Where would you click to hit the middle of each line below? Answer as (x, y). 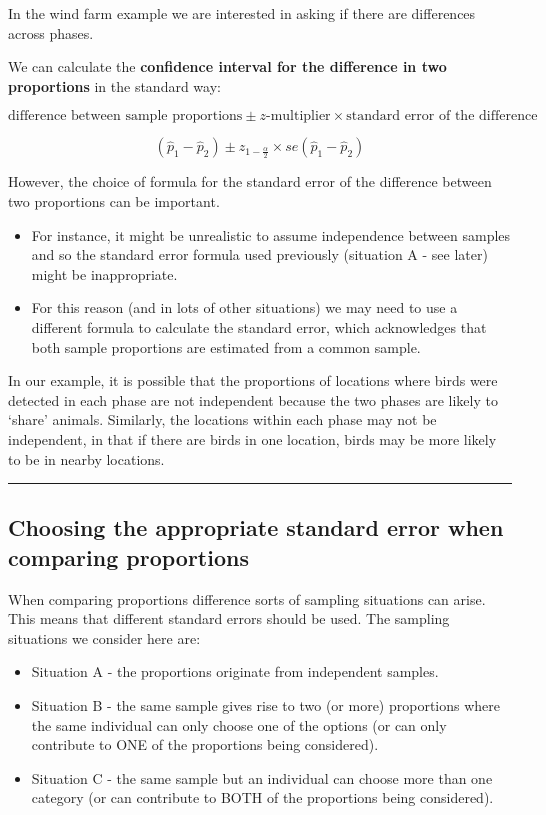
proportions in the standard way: (114, 85)
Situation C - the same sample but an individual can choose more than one (262, 777)
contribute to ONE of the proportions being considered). (205, 744)
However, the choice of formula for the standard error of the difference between (250, 181)
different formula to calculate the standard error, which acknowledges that (259, 326)
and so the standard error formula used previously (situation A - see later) (259, 254)
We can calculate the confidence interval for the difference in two (227, 66)
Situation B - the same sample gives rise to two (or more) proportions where (265, 705)
